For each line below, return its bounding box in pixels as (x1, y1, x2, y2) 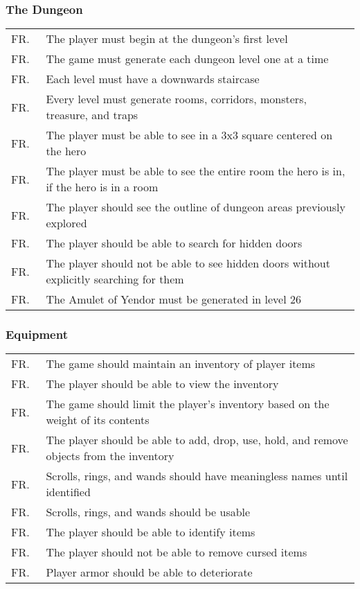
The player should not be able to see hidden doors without (46, 255, 330, 272)
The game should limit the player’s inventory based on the (46, 396, 330, 412)
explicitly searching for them (46, 271, 184, 288)
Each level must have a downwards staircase (46, 71, 260, 87)
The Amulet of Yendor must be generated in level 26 (46, 291, 301, 308)
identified (46, 484, 91, 500)
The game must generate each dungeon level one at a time (46, 51, 329, 67)
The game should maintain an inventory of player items (46, 355, 316, 372)
